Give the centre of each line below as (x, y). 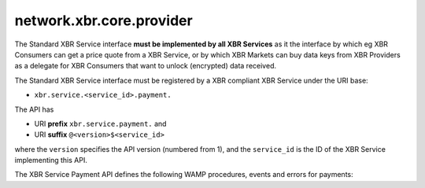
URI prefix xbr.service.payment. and (100, 123)
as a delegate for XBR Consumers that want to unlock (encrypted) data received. (146, 66)
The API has (34, 109)
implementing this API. (51, 160)
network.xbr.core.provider (103, 20)
